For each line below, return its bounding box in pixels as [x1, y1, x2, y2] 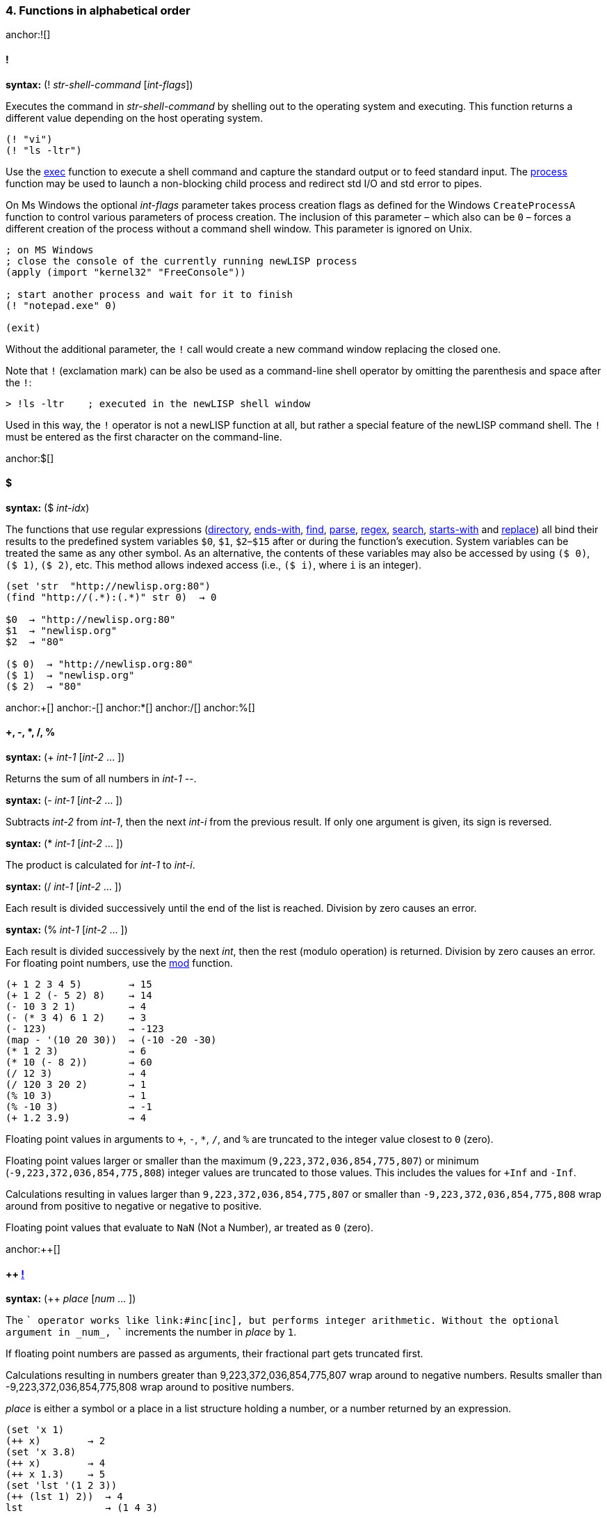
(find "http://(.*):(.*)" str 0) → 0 [6, 591, 217, 603]
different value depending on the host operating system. [6, 111, 264, 124]
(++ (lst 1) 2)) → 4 [6, 1491, 123, 1503]
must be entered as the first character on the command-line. [6, 430, 282, 443]
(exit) [6, 322, 41, 333]
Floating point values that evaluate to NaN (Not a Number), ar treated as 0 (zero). [6, 1221, 373, 1234]
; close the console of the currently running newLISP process [6, 255, 357, 267]
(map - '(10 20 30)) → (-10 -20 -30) [6, 1034, 217, 1046]
